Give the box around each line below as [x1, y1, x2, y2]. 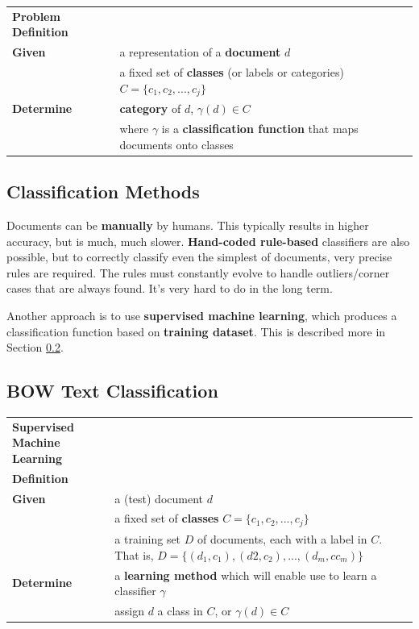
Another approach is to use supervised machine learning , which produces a [6, 307, 397, 324]
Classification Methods [6, 179, 200, 204]
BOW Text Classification [6, 378, 218, 403]
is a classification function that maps [161, 120, 359, 137]
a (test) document [114, 489, 204, 506]
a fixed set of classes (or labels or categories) [119, 64, 344, 81]
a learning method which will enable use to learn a [114, 566, 377, 583]
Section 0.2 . [6, 339, 64, 356]
